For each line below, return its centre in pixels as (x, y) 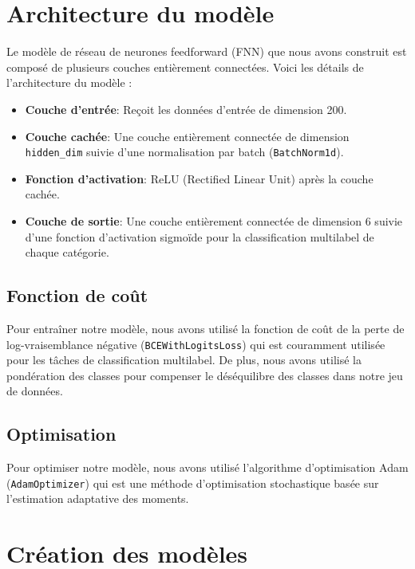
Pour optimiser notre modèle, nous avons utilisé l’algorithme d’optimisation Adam (207, 467)
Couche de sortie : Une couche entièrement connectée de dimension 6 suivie (214, 220)
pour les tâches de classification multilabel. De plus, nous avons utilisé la (184, 360)
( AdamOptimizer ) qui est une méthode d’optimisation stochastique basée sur (193, 483)
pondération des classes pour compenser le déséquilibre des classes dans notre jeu (205, 375)
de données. (35, 391)
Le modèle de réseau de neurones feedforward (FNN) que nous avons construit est (207, 51)
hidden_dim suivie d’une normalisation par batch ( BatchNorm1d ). (184, 152)
